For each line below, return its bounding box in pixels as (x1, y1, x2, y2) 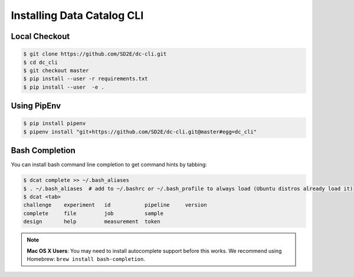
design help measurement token (23, 219, 160, 225)
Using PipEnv (11, 101, 61, 111)
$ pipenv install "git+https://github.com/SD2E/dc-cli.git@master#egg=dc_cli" (23, 128, 257, 135)
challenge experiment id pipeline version (23, 201, 207, 208)
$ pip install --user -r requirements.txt (23, 76, 148, 82)
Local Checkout (11, 31, 70, 41)
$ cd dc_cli (23, 59, 58, 66)
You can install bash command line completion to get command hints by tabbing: (11, 161, 208, 168)
